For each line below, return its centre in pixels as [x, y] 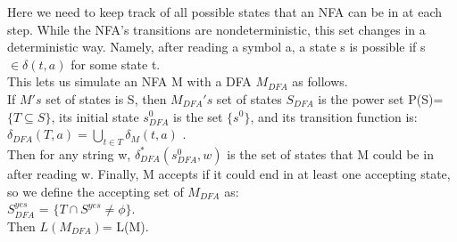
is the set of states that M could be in [330, 153]
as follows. [320, 81]
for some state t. [116, 64]
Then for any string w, [69, 153]
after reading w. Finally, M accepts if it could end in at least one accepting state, [229, 173]
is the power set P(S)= [381, 98]
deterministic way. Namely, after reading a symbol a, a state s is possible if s [216, 47]
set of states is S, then [106, 98]
